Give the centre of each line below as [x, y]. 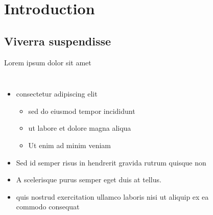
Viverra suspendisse [58, 41]
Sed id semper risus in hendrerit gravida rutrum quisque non [111, 162]
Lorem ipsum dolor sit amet [48, 62]
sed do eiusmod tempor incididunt [82, 111]
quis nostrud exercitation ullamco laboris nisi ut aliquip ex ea [112, 196]
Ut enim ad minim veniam [69, 145]
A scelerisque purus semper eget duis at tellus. [89, 180]
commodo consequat [48, 207]
